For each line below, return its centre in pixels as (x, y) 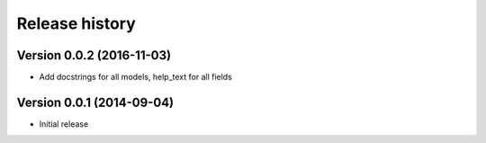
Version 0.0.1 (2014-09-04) (95, 102)
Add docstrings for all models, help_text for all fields (136, 77)
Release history (76, 23)
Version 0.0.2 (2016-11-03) (94, 55)
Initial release (64, 124)
